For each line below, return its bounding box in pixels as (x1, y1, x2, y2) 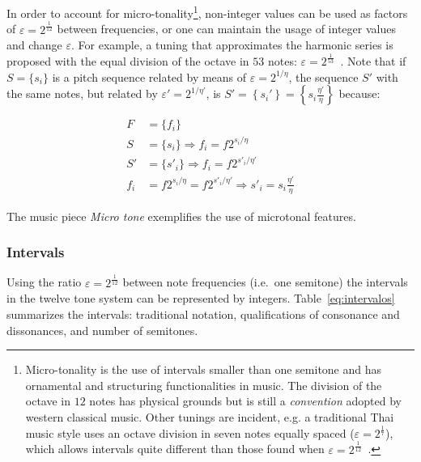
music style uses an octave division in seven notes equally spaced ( (25, 424, 355, 441)
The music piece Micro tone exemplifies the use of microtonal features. (6, 207, 356, 224)
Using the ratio (6, 273, 82, 290)
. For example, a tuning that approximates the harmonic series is (71, 36, 393, 53)
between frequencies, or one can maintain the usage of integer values (57, 20, 396, 37)
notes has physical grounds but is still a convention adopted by (89, 392, 402, 409)
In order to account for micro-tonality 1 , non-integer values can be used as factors (6, 2, 408, 21)
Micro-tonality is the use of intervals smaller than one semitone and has (25, 361, 382, 378)
